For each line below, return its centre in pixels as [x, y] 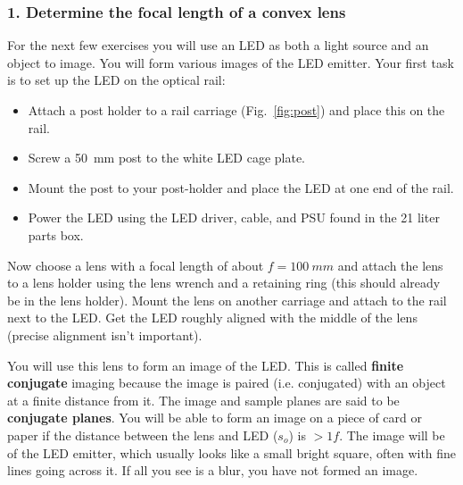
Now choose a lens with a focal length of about [136, 265]
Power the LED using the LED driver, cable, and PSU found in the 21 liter [234, 217]
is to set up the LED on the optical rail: [116, 80]
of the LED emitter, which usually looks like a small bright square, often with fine [232, 452]
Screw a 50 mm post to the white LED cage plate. [167, 158]
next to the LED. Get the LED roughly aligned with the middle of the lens [212, 318]
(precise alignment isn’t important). [105, 334]
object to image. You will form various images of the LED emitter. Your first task [231, 62]
